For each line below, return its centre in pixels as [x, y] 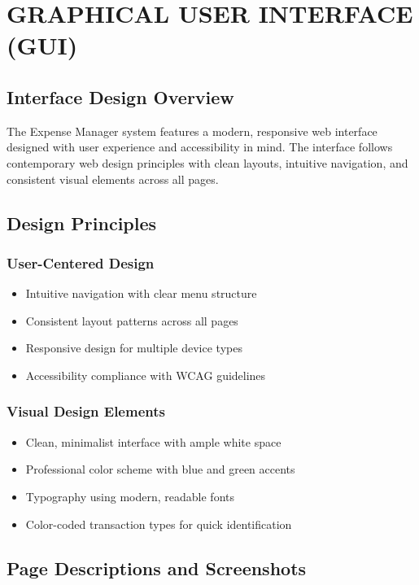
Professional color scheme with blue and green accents [160, 469]
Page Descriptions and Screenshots [157, 568]
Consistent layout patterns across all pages [132, 320]
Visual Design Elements [86, 411]
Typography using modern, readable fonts [130, 496]
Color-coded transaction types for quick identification [159, 524]
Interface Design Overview [120, 96]
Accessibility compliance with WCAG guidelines [146, 375]
